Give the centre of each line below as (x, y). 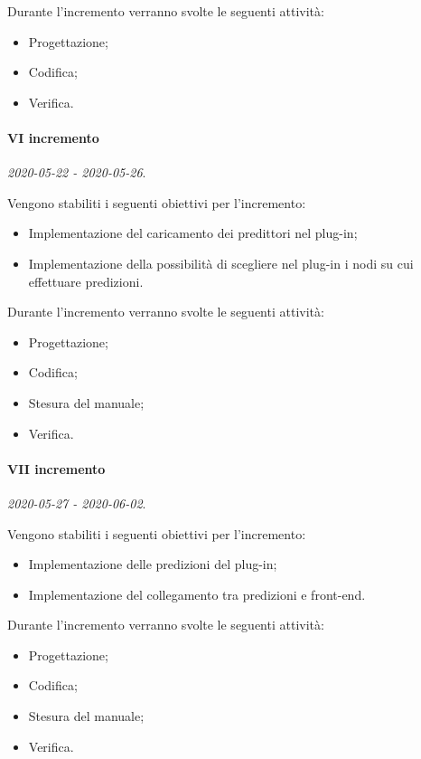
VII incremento (56, 468)
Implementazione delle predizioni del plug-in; (153, 564)
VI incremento (53, 137)
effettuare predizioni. (86, 281)
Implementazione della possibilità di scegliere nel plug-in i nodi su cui (221, 263)
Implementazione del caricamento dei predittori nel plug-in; (193, 233)
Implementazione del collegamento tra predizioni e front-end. (197, 594)
